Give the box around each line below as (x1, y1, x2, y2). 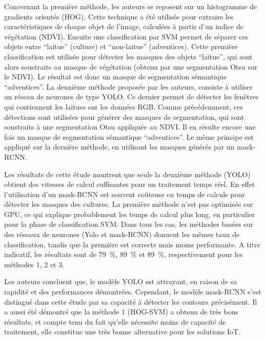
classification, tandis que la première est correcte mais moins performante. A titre (4, 239, 260, 249)
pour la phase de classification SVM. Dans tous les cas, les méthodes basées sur (4, 219, 254, 229)
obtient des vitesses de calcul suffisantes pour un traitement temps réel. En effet (4, 179, 255, 189)
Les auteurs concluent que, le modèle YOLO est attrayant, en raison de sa (4, 276, 237, 287)
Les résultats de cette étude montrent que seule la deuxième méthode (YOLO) (4, 168, 251, 179)
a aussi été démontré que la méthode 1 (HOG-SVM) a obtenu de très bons (4, 306, 239, 317)
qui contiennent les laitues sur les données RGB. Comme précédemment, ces (4, 101, 243, 112)
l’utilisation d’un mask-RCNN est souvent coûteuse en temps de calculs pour (4, 188, 245, 199)
